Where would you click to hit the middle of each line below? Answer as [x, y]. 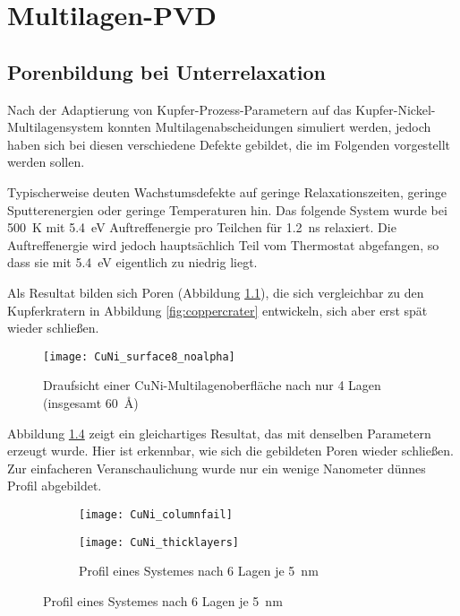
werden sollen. [46, 162]
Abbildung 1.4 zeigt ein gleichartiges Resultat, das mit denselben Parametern [219, 433]
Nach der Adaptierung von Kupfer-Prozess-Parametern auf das [179, 109]
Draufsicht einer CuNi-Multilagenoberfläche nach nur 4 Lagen [212, 385]
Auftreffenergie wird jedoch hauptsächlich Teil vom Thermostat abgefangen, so [223, 244]
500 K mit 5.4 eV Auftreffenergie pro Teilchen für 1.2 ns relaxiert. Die [202, 227]
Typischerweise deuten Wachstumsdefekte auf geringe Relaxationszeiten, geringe [227, 191]
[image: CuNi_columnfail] [156, 514]
